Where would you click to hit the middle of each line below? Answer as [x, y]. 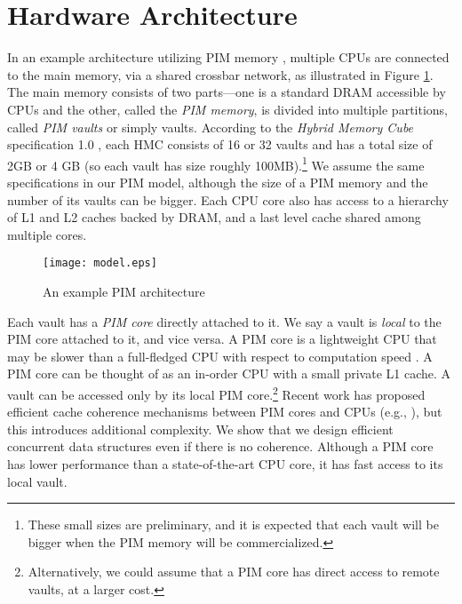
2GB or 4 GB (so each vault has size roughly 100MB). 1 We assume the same [216, 163]
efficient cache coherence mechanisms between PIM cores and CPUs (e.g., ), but [225, 412]
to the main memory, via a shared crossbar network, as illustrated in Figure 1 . [220, 74]
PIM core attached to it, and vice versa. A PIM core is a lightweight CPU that [222, 339]
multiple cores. [47, 234]
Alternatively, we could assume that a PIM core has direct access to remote [234, 572]
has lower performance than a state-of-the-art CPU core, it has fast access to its [225, 463]
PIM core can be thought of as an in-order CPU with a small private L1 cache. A [229, 374]
